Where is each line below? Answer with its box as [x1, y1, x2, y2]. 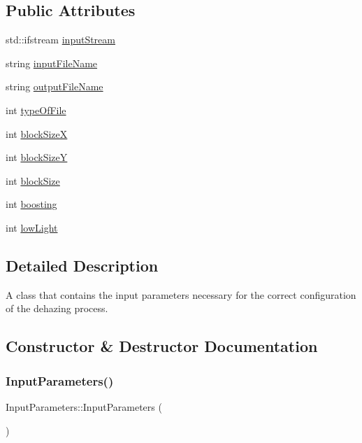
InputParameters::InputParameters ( [6, 399, 162, 414]
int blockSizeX [6, 126, 68, 141]
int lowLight [6, 220, 58, 234]
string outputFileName [6, 79, 103, 94]
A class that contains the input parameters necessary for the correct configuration [6, 287, 356, 302]
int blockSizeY [6, 150, 68, 164]
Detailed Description [6, 254, 159, 276]
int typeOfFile [6, 102, 66, 117]
